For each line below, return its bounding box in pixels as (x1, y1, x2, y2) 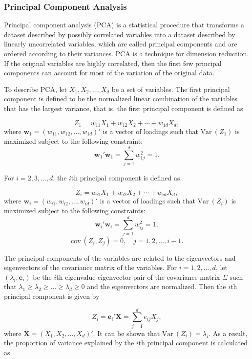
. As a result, (209, 328, 248, 338)
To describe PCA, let (4, 84, 67, 94)
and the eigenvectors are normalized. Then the (87, 281, 226, 292)
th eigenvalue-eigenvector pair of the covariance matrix (56, 271, 220, 282)
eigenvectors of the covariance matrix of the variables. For (4, 262, 177, 272)
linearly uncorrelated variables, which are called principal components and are (4, 39, 237, 49)
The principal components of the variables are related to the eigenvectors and (4, 252, 236, 263)
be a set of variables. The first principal (111, 84, 230, 94)
